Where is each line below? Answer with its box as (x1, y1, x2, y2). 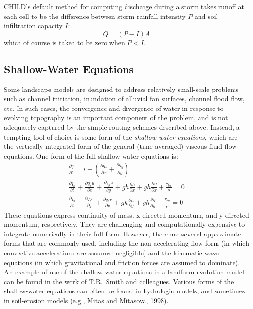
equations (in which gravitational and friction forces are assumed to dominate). (4, 257, 240, 267)
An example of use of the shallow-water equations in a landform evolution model (4, 267, 244, 277)
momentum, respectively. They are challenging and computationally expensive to (4, 219, 245, 229)
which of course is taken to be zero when (4, 37, 125, 47)
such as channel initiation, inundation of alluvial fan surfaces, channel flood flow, (4, 93, 245, 104)
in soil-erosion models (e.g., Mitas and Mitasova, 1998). (4, 295, 169, 305)
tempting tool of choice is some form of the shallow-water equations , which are (4, 131, 238, 142)
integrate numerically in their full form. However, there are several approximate (4, 228, 241, 238)
